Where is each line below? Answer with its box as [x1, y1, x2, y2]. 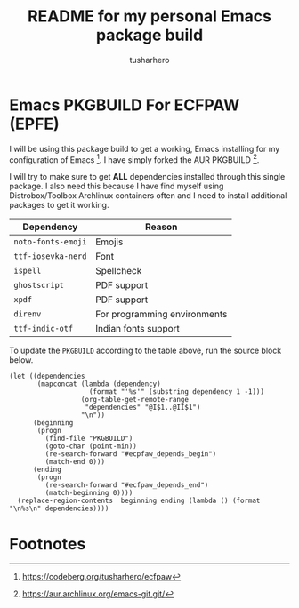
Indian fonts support [94, 323, 181, 335]
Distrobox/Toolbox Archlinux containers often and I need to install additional [9, 190, 287, 201]
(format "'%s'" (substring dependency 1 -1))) [88, 388, 265, 396]
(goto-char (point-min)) [44, 442, 138, 451]
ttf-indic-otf [13, 324, 74, 334]
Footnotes [9, 533, 86, 554]
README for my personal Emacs [27, 6, 272, 27]
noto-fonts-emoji [13, 237, 87, 247]
